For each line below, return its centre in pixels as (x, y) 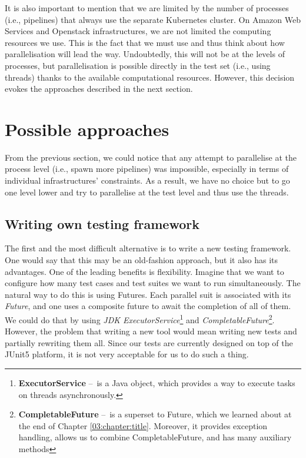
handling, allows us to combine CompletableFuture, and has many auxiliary (155, 437)
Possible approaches (87, 129)
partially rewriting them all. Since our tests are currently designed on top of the (149, 342)
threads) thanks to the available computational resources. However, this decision (150, 77)
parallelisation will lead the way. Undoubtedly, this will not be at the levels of (145, 54)
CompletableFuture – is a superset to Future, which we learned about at (155, 414)
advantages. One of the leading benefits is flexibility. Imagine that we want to (144, 271)
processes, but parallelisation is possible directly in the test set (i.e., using (138, 65)
